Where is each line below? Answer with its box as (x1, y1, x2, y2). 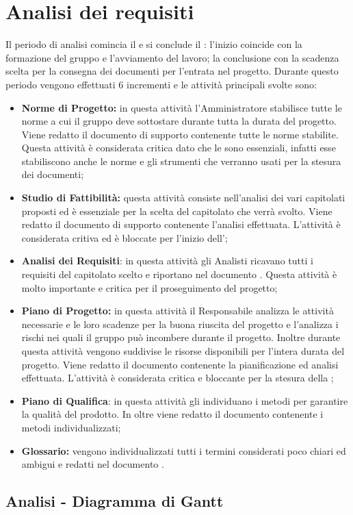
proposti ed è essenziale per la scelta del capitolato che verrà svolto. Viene (21, 203, 332, 218)
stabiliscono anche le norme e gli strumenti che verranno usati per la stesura (21, 153, 341, 168)
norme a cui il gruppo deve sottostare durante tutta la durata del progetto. (21, 114, 337, 128)
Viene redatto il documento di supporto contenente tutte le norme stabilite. (21, 127, 339, 141)
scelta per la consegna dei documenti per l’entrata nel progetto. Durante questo (5, 64, 339, 78)
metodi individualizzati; (21, 420, 121, 434)
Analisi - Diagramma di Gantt (5, 490, 224, 512)
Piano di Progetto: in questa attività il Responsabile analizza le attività (21, 303, 334, 318)
